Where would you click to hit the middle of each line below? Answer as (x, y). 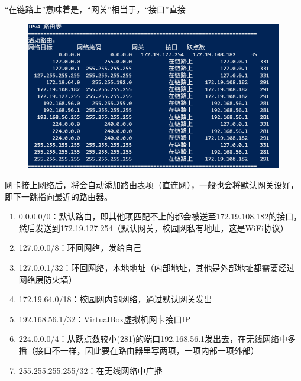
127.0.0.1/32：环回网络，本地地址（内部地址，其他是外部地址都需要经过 (157, 267)
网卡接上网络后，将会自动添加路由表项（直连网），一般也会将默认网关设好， (152, 185)
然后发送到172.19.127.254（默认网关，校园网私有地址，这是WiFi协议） (153, 227)
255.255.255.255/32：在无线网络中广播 (90, 370)
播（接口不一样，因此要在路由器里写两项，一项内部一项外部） (139, 350)
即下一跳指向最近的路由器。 (59, 196)
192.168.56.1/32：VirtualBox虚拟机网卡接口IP (104, 319)
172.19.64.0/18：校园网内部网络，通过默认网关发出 (115, 299)
